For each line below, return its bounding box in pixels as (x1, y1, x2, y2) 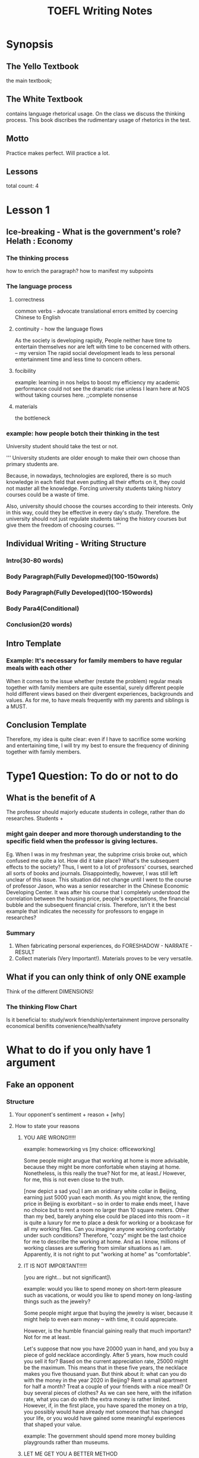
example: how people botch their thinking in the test (6, 429, 160, 438)
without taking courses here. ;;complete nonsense (14, 391, 138, 398)
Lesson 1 (6, 203, 50, 216)
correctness (14, 296, 45, 303)
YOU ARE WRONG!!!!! (23, 1134, 76, 1141)
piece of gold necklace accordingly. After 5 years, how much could (23, 1351, 188, 1358)
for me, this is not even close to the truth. (23, 1176, 125, 1183)
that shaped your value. (23, 1421, 82, 1428)
